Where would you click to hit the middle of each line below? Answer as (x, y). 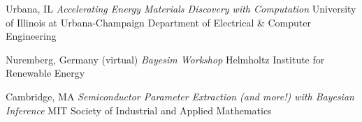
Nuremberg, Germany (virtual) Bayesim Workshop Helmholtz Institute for (165, 59)
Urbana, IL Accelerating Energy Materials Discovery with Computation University (181, 8)
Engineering (31, 36)
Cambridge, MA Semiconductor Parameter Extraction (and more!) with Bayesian (180, 96)
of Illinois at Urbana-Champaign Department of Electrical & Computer (158, 22)
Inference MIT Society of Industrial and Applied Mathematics (139, 110)
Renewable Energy (45, 73)
